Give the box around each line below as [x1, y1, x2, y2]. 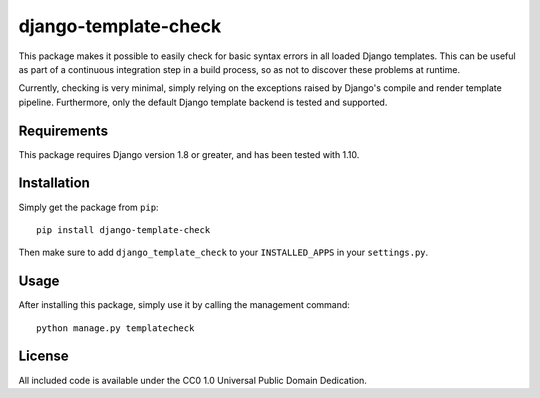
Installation [18, 175, 90, 192]
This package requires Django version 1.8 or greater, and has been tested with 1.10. [18, 148, 360, 160]
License [18, 348, 69, 365]
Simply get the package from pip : [18, 201, 159, 213]
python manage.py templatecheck [36, 322, 195, 334]
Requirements [18, 122, 109, 139]
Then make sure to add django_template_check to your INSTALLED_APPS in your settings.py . [18, 246, 429, 259]
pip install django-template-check [36, 224, 211, 235]
